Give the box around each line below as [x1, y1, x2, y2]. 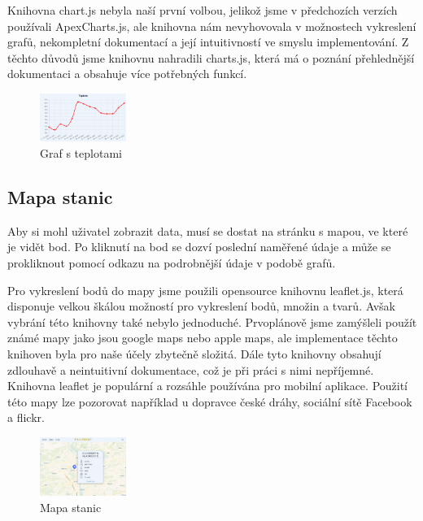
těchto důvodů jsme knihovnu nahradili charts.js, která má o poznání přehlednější [7, 49, 415, 66]
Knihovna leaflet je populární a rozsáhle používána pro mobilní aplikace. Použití [7, 377, 408, 394]
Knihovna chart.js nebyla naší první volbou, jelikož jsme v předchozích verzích [7, 2, 398, 18]
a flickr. [7, 409, 45, 426]
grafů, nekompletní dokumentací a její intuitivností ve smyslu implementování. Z [7, 33, 409, 50]
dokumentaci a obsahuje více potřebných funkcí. [7, 65, 247, 82]
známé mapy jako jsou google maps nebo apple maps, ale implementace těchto [7, 329, 398, 346]
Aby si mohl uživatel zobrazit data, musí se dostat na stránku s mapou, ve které [7, 222, 408, 239]
